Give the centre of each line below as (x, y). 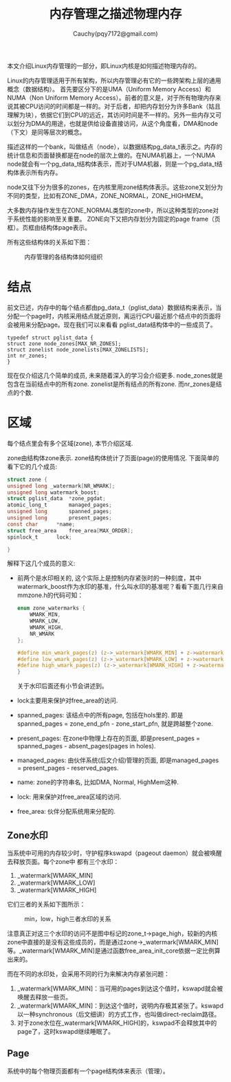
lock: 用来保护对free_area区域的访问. (69, 797)
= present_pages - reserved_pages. (68, 768)
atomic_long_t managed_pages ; (59, 505)
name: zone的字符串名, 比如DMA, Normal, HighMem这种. (98, 782)
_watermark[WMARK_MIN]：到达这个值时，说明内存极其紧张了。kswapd (120, 1006)
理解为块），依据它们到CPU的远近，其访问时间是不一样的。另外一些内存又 (111, 115)
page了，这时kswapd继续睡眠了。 (66, 1031)
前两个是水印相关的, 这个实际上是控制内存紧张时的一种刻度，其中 (109, 578)
